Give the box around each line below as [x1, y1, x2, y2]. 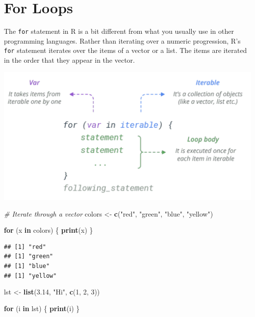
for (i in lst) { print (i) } [4, 303, 80, 313]
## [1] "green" [4, 253, 53, 260]
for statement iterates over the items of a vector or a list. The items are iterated [4, 45, 247, 55]
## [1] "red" [4, 243, 46, 250]
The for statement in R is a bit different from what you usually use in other [4, 26, 234, 36]
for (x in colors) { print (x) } [4, 225, 93, 235]
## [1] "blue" [4, 262, 50, 269]
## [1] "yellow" [4, 272, 57, 279]
